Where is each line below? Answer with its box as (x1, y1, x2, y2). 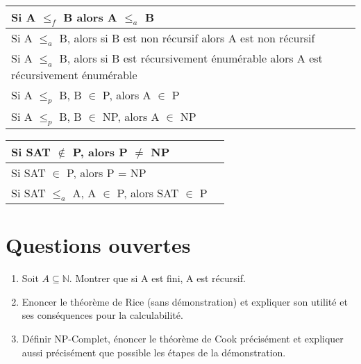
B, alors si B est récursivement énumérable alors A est (59, 50, 323, 67)
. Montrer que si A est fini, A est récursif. (69, 271, 246, 286)
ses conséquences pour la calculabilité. (22, 308, 183, 322)
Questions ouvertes (6, 231, 191, 259)
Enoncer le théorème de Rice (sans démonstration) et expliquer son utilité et (22, 294, 348, 308)
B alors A (63, 9, 117, 25)
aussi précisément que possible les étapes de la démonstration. (22, 345, 286, 359)
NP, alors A (102, 108, 160, 124)
